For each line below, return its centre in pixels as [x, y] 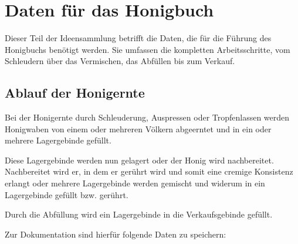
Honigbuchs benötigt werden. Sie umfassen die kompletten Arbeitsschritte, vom [148, 49]
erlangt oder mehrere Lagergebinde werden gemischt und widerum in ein [135, 183]
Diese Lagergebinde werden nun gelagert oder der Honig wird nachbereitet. [139, 160]
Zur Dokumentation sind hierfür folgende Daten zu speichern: [116, 234]
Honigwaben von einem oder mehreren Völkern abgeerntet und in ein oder [138, 128]
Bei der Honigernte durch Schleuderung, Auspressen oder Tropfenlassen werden [147, 117]
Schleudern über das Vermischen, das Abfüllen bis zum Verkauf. [120, 61]
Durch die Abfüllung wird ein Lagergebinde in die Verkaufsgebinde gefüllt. [139, 214]
